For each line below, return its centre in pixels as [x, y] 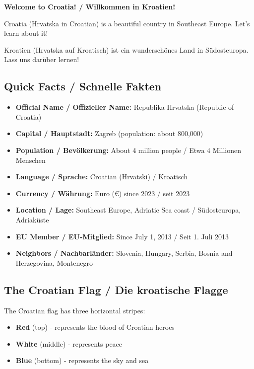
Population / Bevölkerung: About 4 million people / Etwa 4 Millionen [128, 150]
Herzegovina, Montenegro [54, 262]
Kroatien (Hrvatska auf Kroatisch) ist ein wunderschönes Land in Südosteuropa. [126, 49]
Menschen [31, 160]
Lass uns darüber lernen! [42, 59]
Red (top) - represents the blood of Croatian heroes [95, 327]
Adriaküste [32, 219]
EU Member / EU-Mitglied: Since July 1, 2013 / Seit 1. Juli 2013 [122, 236]
